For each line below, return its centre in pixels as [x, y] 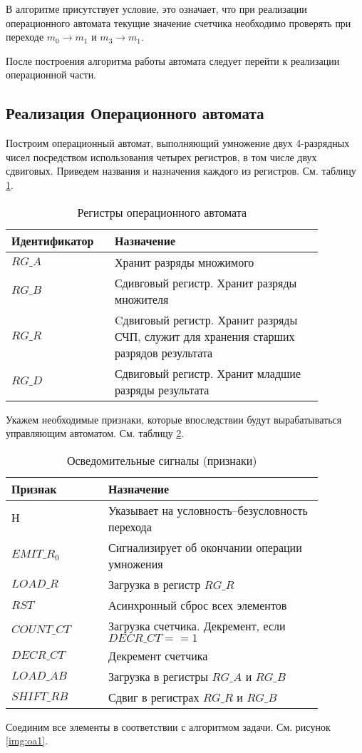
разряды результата [162, 389]
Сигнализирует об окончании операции [205, 547]
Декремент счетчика [158, 655]
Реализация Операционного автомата [135, 113]
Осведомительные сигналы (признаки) [162, 460]
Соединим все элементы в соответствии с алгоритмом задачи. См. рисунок [168, 726]
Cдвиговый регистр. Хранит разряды [206, 319]
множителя [142, 299]
